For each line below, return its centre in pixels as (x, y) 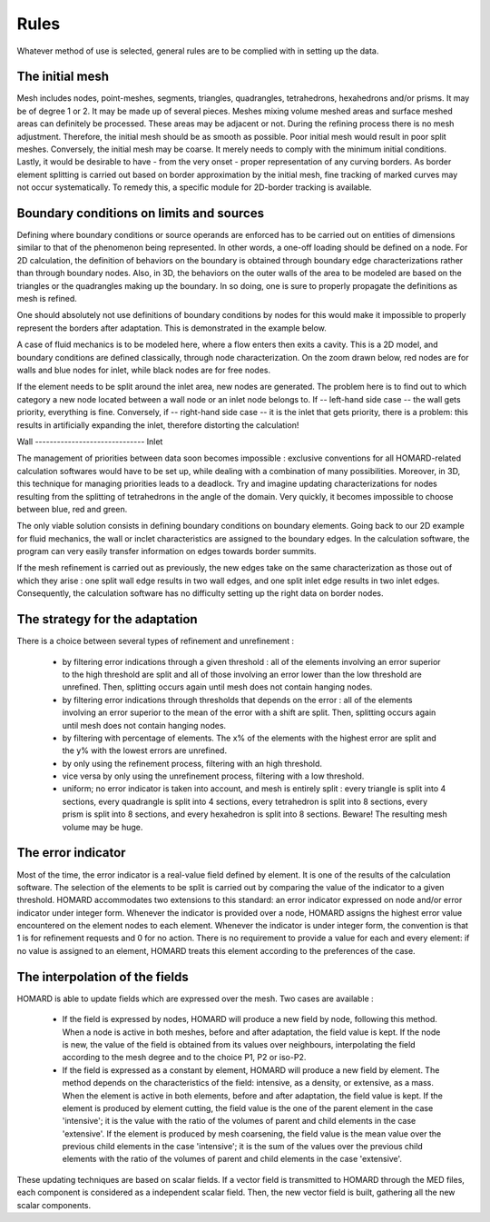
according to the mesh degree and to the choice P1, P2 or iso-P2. (184, 1058)
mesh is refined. (47, 299)
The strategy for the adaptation (108, 619)
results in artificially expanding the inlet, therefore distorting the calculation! (158, 425)
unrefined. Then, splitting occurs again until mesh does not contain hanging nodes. (217, 687)
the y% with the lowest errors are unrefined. (144, 750)
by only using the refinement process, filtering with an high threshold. (192, 763)
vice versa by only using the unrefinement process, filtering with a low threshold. (213, 776)
